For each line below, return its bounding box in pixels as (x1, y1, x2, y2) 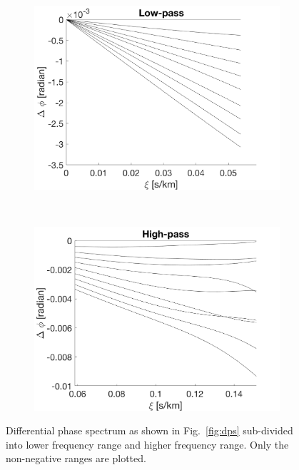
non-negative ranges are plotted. (6, 451, 146, 466)
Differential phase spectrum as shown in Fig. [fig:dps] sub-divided (6, 423, 293, 438)
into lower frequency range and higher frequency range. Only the (6, 436, 289, 451)
